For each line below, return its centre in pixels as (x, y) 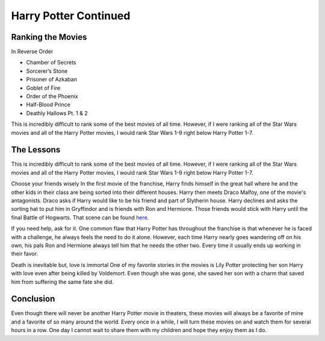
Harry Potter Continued (71, 16)
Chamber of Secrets (51, 63)
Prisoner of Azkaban (52, 80)
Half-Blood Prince (48, 105)
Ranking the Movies (49, 37)
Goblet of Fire (43, 88)
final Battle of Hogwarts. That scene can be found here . (80, 217)
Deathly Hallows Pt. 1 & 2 (57, 113)
